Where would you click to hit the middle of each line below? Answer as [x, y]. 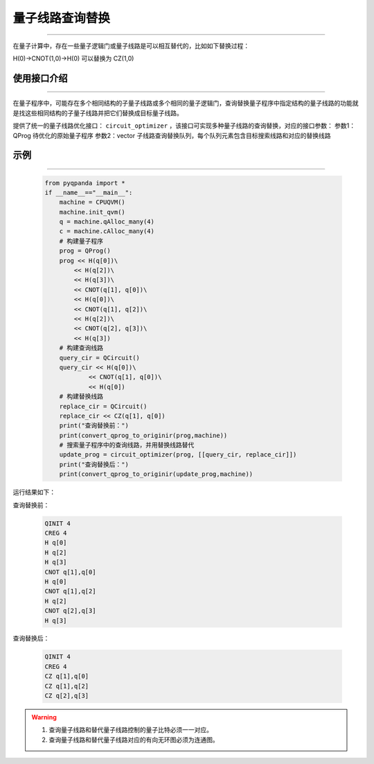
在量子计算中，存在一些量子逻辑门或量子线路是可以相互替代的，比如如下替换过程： [131, 46]
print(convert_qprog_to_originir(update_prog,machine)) [156, 474]
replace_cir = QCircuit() [103, 406]
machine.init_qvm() [92, 212]
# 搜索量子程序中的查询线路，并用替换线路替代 [127, 445]
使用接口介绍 [40, 78]
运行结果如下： [34, 492]
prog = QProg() [85, 251]
